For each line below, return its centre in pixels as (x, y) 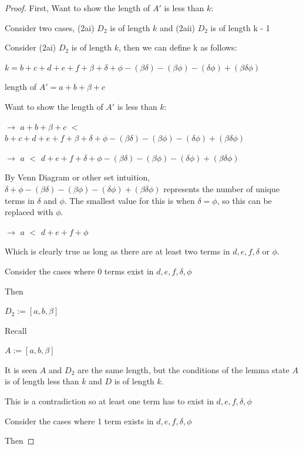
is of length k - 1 (240, 27)
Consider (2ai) (31, 47)
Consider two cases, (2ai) (50, 27)
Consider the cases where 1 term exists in (79, 420)
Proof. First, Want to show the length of (78, 8)
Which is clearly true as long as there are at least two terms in (117, 251)
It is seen (21, 369)
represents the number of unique (222, 188)
